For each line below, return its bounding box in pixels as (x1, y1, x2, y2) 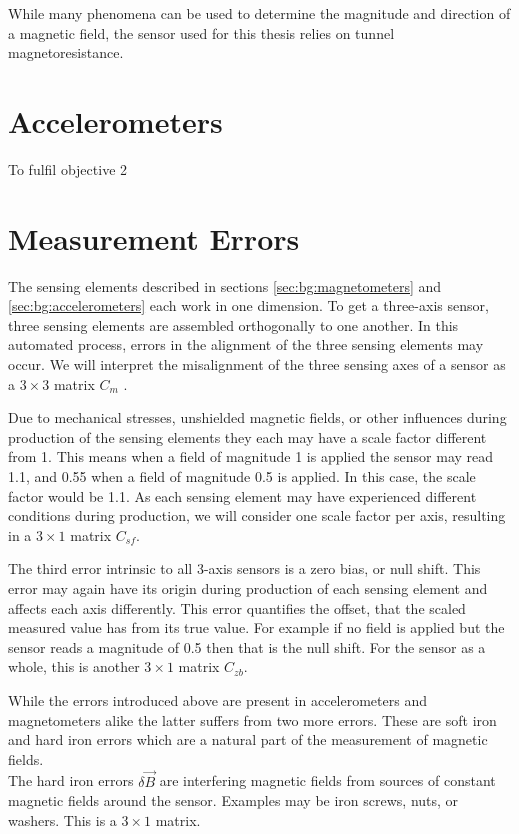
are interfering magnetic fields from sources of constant (159, 770, 496, 791)
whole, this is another (8, 656, 140, 677)
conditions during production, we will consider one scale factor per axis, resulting (8, 505, 506, 526)
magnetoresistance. (8, 42, 124, 63)
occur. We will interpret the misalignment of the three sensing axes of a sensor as (8, 354, 506, 374)
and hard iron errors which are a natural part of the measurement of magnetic (8, 729, 488, 750)
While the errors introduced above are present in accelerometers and (8, 689, 427, 710)
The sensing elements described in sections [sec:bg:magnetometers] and (8, 275, 442, 296)
